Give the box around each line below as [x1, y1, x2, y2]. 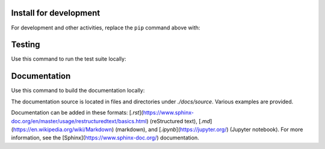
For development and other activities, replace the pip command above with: [11, 24, 200, 31]
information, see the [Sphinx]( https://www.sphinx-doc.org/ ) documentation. [11, 134, 199, 141]
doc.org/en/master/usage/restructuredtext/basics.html [11, 117, 147, 124]
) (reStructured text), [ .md [146, 117, 211, 124]
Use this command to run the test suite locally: [11, 55, 126, 62]
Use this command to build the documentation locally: [11, 87, 145, 94]
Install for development [11, 8, 101, 18]
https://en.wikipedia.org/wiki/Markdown [13, 126, 113, 133]
